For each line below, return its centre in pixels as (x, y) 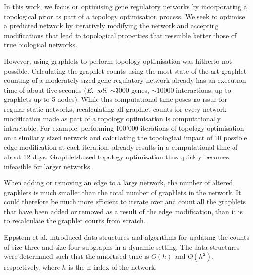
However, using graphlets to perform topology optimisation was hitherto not (118, 61)
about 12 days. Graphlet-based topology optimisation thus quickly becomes (117, 156)
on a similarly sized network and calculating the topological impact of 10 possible (126, 137)
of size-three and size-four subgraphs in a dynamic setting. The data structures (122, 246)
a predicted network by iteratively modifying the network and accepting (111, 26)
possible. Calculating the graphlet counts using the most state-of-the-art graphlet (125, 70)
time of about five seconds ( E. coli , (56, 89)
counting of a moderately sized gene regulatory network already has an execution (125, 80)
